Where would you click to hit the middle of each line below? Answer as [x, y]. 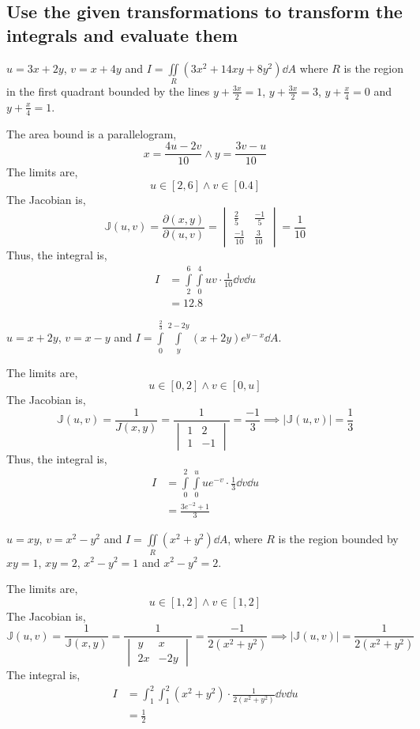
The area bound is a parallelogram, [92, 133]
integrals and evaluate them [122, 34]
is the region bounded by [338, 539]
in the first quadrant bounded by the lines [108, 91]
